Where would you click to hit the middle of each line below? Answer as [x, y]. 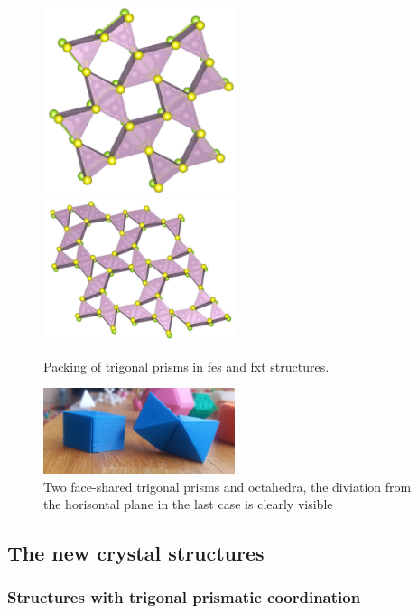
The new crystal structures [136, 553]
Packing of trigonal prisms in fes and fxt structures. [186, 366]
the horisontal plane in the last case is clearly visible [188, 504]
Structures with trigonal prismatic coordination [184, 597]
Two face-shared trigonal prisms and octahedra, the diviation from [228, 486]
